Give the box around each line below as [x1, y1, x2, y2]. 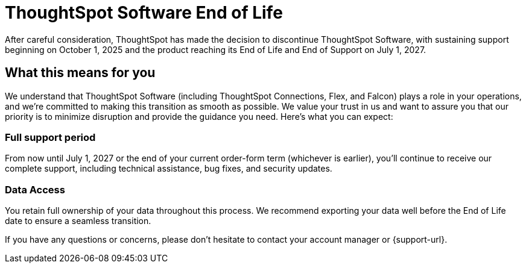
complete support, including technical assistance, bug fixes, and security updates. [5, 163, 332, 174]
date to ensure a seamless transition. [5, 216, 151, 226]
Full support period [5, 131, 96, 143]
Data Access [5, 183, 65, 196]
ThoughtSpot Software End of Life [5, 2, 283, 23]
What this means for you [5, 65, 156, 81]
